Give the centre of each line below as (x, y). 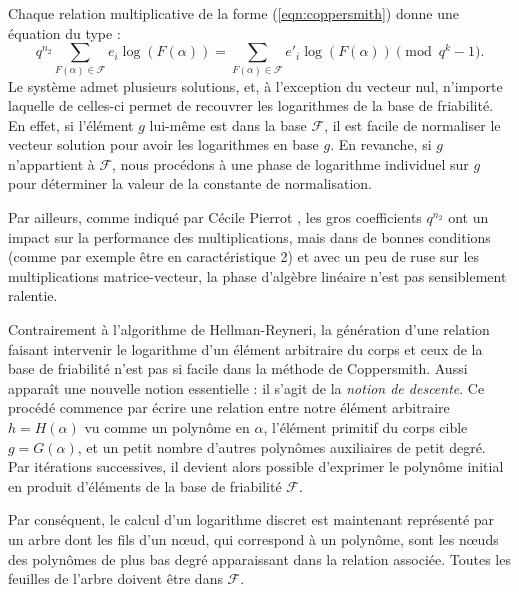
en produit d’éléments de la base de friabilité (145, 485)
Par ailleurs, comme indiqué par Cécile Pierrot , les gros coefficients (215, 217)
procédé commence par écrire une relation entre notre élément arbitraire (229, 407)
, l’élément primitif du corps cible (365, 427)
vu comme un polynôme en (167, 427)
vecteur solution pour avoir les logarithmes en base (163, 144)
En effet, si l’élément (71, 124)
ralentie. (33, 295)
